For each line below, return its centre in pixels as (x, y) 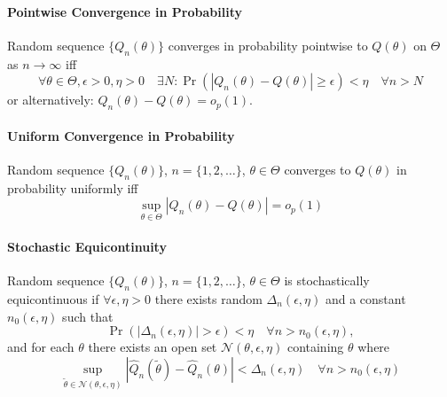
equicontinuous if (53, 298)
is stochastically (327, 280)
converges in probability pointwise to (268, 45)
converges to (318, 169)
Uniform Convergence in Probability (121, 135)
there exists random (208, 298)
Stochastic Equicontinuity (87, 246)
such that (88, 316)
